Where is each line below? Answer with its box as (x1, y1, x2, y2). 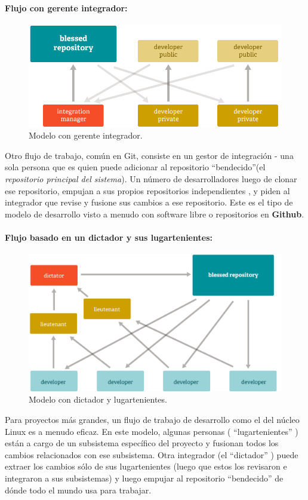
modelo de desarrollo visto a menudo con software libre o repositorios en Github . (5, 207, 304, 220)
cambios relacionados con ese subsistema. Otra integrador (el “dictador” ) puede (5, 448, 298, 461)
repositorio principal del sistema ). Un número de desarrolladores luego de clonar (5, 173, 297, 185)
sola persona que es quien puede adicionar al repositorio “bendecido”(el (5, 161, 266, 173)
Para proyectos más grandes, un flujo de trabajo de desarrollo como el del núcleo (5, 413, 300, 425)
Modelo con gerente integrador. (29, 129, 143, 142)
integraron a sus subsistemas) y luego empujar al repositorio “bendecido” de (5, 471, 284, 484)
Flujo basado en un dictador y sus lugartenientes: (5, 231, 212, 243)
